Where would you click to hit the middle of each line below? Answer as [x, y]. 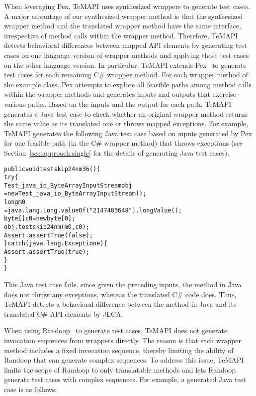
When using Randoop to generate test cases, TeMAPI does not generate [116, 330]
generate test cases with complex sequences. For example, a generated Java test [125, 379]
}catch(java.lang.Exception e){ [56, 244]
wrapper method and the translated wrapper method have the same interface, [123, 26]
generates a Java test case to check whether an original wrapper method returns [126, 113]
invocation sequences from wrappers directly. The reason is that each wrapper [123, 340]
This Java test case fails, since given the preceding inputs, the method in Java [123, 285]
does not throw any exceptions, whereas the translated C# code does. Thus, [120, 294]
